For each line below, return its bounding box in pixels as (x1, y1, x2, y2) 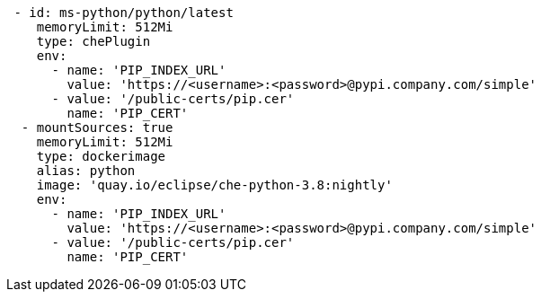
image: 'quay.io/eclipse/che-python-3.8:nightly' (36, 178, 393, 192)
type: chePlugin (36, 34, 151, 48)
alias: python (36, 163, 136, 178)
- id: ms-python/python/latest (13, 5, 234, 20)
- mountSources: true (21, 120, 173, 135)
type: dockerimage (36, 149, 166, 163)
